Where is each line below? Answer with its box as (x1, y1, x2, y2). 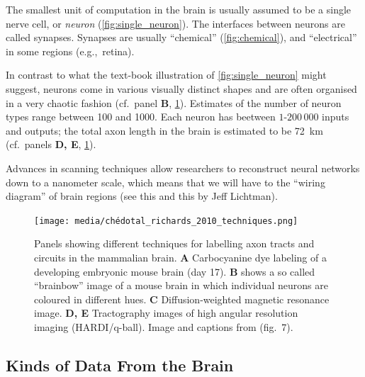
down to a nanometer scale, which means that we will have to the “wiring (6, 174, 325, 189)
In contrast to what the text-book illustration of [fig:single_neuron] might (6, 67, 327, 82)
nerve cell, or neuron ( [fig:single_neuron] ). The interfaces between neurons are (6, 16, 345, 30)
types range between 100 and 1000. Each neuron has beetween (6, 109, 276, 124)
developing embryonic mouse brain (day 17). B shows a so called (34, 264, 315, 278)
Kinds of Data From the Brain (6, 354, 234, 376)
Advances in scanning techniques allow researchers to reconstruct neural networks (6, 160, 360, 175)
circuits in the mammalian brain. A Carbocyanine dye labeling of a (34, 249, 327, 264)
